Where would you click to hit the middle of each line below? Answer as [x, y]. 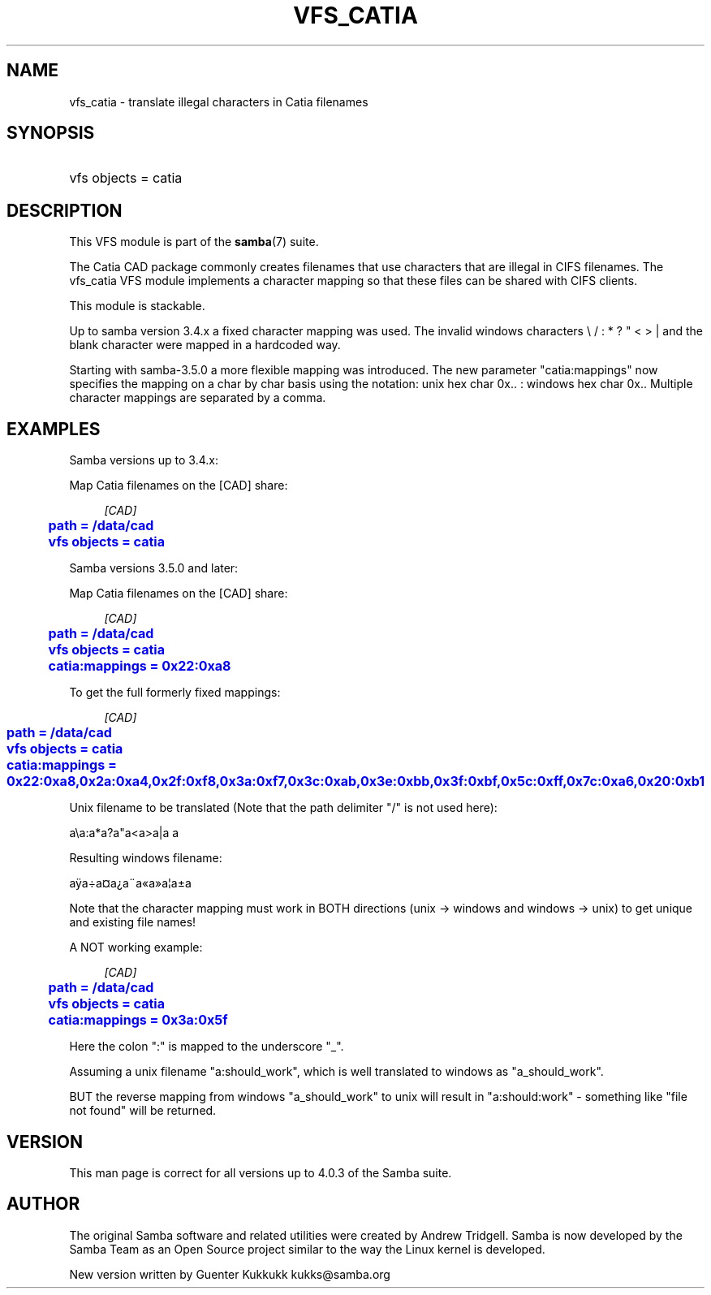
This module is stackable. [137, 306]
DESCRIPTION [65, 210]
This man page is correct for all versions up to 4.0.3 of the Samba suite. [261, 1172]
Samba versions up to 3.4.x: [144, 460]
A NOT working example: [136, 948]
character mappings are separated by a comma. [198, 398]
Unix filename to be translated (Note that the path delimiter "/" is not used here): [283, 808]
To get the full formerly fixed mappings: [175, 693]
